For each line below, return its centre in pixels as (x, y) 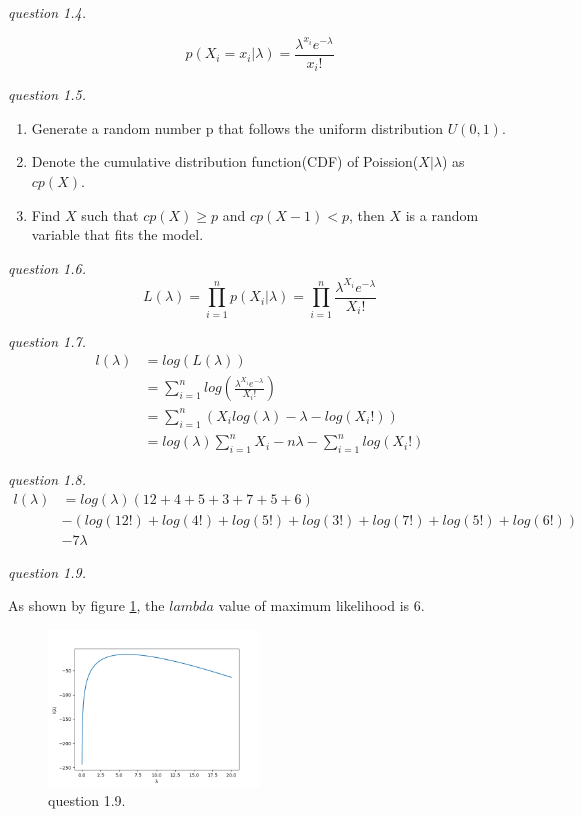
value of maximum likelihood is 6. (321, 605)
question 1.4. (47, 12)
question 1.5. (47, 94)
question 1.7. (47, 340)
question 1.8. (47, 478)
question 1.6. (47, 267)
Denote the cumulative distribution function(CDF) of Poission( (225, 161)
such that (110, 214)
